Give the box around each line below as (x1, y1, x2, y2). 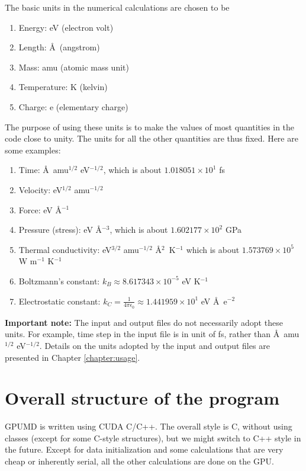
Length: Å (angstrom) (18, 41, 100, 53)
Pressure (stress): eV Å (18, 223, 102, 236)
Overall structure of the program (5, 386, 280, 410)
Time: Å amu (18, 164, 69, 176)
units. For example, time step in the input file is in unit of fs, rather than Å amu (5, 328, 299, 340)
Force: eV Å (18, 203, 62, 216)
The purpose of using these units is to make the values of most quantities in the (5, 120, 295, 133)
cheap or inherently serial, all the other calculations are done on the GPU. (5, 455, 274, 467)
